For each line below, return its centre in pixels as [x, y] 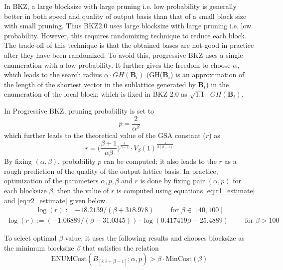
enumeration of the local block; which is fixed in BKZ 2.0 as [96, 94]
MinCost [179, 259]
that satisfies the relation [121, 247]
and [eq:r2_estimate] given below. [56, 200]
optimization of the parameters [51, 181]
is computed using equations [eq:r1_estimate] [186, 190]
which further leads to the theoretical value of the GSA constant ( [105, 135]
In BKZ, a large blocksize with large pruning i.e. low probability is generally [120, 6]
